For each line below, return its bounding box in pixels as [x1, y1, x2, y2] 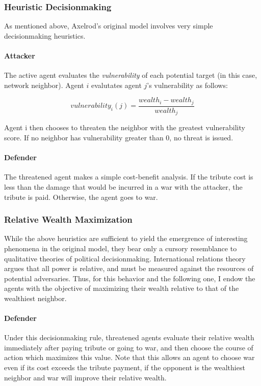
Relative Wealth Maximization [4, 213, 133, 226]
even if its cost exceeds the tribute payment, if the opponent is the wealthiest [4, 362, 245, 373]
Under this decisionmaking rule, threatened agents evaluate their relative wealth [4, 332, 254, 343]
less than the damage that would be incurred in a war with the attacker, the [4, 181, 243, 192]
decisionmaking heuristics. [4, 30, 86, 41]
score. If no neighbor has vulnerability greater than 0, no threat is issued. [4, 132, 233, 142]
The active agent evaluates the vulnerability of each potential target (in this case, [4, 70, 257, 80]
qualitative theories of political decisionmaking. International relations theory [4, 253, 246, 263]
